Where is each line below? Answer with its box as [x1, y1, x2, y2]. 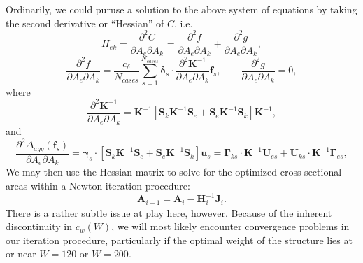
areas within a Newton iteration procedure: [6, 178, 190, 192]
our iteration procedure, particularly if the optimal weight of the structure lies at [6, 232, 353, 247]
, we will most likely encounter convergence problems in [111, 219, 350, 234]
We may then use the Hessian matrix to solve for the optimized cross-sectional [6, 164, 342, 179]
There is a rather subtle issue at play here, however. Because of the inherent [6, 205, 332, 220]
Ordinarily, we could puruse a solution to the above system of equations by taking [6, 2, 357, 16]
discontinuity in [6, 219, 72, 234]
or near [6, 246, 36, 261]
